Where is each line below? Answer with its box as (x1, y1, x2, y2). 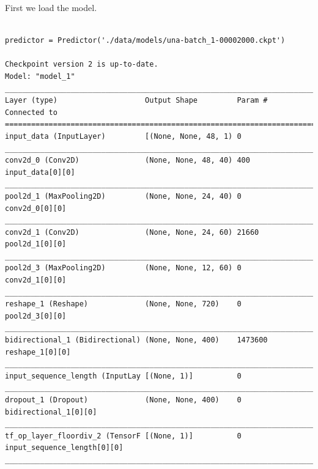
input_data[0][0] (5, 168, 75, 177)
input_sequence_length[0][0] (5, 443, 124, 452)
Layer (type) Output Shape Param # (5, 96, 268, 105)
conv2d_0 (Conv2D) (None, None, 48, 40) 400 (5, 156, 250, 165)
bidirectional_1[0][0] (5, 407, 97, 416)
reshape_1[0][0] (5, 347, 71, 356)
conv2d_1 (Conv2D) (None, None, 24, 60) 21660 (5, 227, 259, 237)
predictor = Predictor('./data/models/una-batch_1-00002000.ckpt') (5, 36, 286, 45)
